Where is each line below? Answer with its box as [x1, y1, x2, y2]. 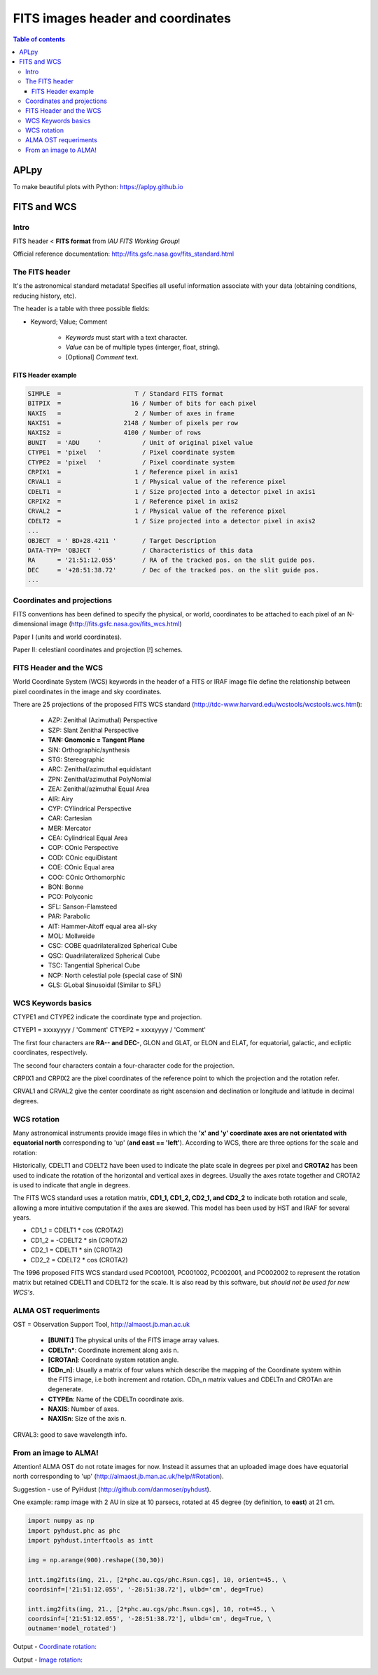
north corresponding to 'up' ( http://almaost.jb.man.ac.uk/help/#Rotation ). [13, 1472, 224, 1481]
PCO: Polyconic [48, 892, 94, 901]
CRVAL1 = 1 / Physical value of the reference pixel [27, 478, 286, 486]
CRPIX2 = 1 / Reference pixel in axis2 [27, 497, 239, 506]
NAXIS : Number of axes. [48, 1405, 119, 1413]
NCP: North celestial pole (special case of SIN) [48, 971, 183, 979]
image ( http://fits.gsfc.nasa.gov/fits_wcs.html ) [49, 620, 182, 628]
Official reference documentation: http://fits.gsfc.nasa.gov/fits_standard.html [13, 249, 234, 259]
